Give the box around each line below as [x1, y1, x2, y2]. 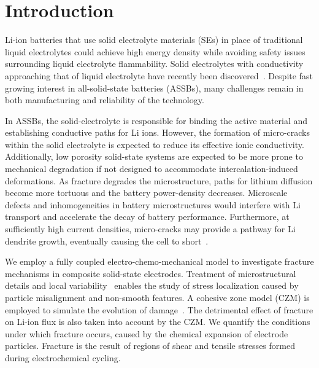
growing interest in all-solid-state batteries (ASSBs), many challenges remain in [5, 81, 304, 94]
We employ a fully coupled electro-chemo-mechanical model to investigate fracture [5, 255, 314, 268]
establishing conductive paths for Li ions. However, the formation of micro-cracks [5, 126, 310, 139]
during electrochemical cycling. [5, 351, 121, 364]
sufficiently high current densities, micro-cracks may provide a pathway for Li [5, 222, 296, 235]
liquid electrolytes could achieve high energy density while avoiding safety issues [5, 45, 306, 58]
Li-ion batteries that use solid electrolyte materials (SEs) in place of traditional [5, 33, 303, 46]
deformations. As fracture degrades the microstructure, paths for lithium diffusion [5, 174, 313, 187]
